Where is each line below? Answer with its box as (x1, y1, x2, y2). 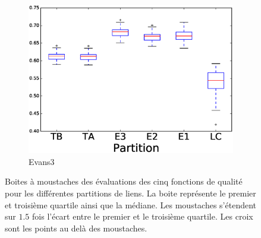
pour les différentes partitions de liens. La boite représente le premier (5, 187, 256, 199)
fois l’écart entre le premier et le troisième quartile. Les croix (32, 210, 253, 223)
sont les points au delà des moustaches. (5, 221, 147, 234)
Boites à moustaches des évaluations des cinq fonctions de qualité (5, 175, 243, 188)
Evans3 (29, 155, 55, 167)
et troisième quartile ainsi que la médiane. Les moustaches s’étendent (5, 198, 257, 211)
